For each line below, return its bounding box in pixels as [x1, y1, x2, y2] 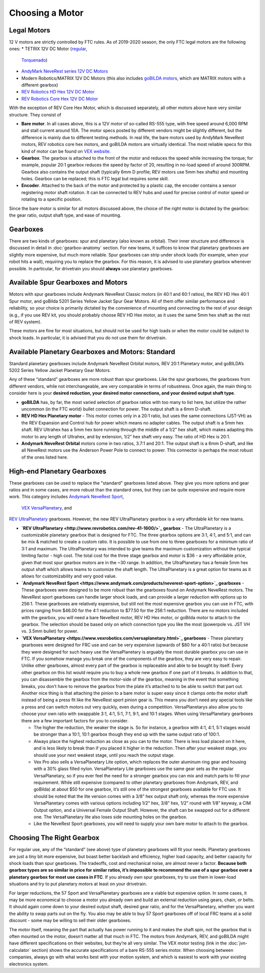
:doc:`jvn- [228, 940, 248, 946]
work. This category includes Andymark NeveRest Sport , [9, 494, 124, 500]
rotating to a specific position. [21, 197, 82, 202]
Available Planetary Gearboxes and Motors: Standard [9, 347, 175, 356]
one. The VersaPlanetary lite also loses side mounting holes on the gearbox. [33, 814, 187, 820]
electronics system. [9, 961, 49, 967]
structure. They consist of [9, 112, 61, 117]
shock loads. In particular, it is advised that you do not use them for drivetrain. [9, 335, 167, 341]
